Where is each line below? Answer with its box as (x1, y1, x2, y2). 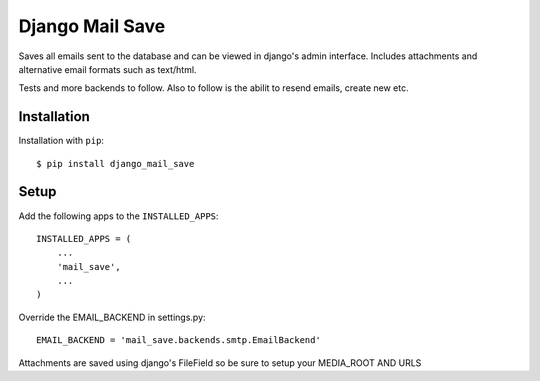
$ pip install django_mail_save (36, 158, 195, 169)
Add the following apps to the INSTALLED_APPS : (18, 210, 219, 222)
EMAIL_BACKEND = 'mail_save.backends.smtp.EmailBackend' (36, 335, 322, 346)
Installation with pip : (18, 135, 105, 147)
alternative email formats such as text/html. (18, 63, 197, 75)
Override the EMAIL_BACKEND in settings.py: (18, 311, 206, 323)
